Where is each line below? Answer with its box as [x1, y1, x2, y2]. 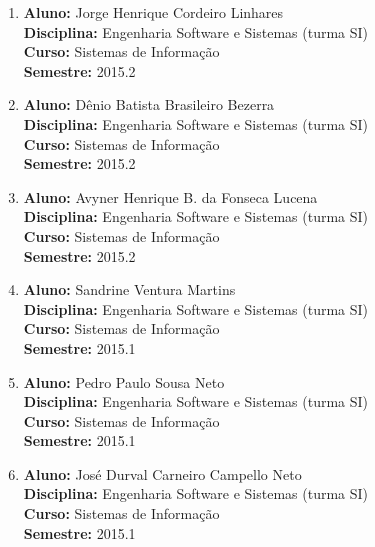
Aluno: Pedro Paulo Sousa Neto [23, 371, 225, 392]
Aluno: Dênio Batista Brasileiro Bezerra [23, 94, 275, 115]
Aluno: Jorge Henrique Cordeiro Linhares [23, 2, 284, 22]
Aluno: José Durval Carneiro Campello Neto [23, 463, 302, 484]
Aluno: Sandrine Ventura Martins [23, 279, 236, 300]
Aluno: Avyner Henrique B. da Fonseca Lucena [23, 186, 318, 207]
